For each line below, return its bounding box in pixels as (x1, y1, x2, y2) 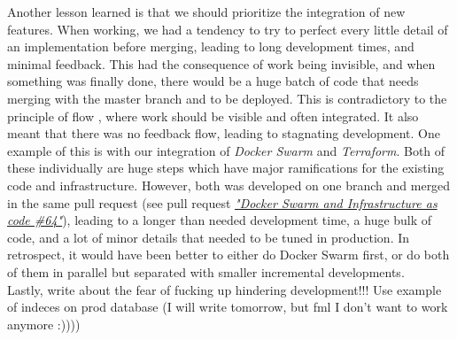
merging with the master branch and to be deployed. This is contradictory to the (7, 89, 447, 107)
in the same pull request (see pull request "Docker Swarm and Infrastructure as (7, 193, 438, 212)
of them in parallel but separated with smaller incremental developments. (7, 262, 405, 281)
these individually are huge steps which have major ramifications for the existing (7, 158, 445, 177)
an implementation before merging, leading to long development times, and (7, 37, 414, 56)
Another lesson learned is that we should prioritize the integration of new (7, 3, 406, 20)
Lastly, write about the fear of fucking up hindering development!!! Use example (7, 280, 442, 298)
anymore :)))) (7, 314, 81, 333)
